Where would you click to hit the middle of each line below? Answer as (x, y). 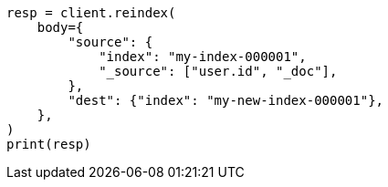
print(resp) (49, 144)
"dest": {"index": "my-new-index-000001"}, (226, 100)
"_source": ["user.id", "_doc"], (218, 71)
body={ (60, 27)
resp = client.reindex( (91, 13)
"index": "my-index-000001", (203, 57)
